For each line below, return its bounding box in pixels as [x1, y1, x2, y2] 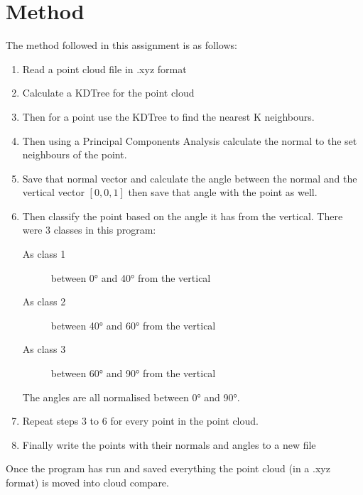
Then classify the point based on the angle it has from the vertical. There [22, 208, 343, 223]
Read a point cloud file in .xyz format [22, 61, 187, 76]
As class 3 [22, 342, 66, 357]
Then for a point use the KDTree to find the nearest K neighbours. [22, 109, 315, 124]
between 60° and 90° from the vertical [50, 366, 216, 381]
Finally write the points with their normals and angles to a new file [22, 437, 316, 452]
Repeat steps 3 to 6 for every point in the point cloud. [22, 413, 259, 428]
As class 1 [22, 246, 66, 261]
